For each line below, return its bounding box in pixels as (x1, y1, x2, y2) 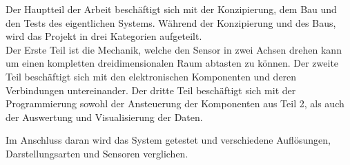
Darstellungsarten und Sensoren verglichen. (6, 146, 188, 160)
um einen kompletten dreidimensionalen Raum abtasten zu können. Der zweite (6, 56, 339, 70)
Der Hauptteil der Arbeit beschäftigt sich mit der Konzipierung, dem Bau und (6, 2, 337, 16)
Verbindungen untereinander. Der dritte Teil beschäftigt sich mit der (6, 82, 296, 97)
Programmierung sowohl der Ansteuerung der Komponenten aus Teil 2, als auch (6, 96, 344, 111)
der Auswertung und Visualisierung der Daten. (6, 109, 203, 124)
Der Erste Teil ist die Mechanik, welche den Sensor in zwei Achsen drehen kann (6, 42, 342, 56)
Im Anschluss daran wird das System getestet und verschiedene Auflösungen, (6, 133, 331, 147)
